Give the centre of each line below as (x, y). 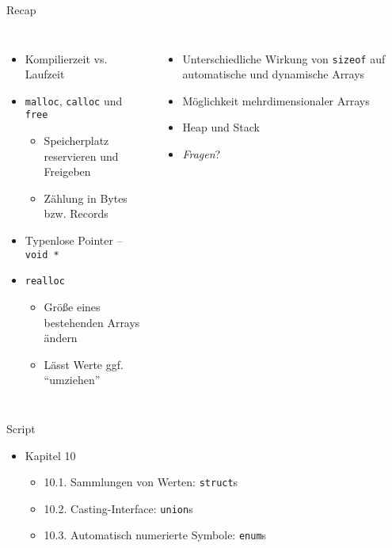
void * (42, 255)
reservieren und (81, 156)
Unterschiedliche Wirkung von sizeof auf (284, 58)
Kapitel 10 (50, 455)
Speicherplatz (76, 141)
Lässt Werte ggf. (84, 364)
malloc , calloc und (74, 100)
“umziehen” (72, 380)
